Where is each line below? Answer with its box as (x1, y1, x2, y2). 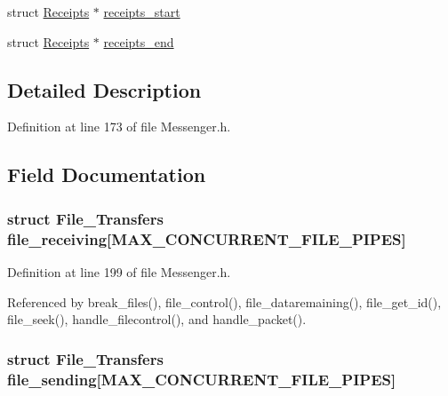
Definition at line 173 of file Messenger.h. (7, 117, 231, 136)
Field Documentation (7, 161, 206, 188)
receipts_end (103, 32, 174, 51)
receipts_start (103, 3, 180, 20)
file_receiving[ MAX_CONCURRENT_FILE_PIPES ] (7, 227, 406, 249)
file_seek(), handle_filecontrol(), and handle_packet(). (7, 310, 307, 329)
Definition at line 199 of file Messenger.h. (7, 262, 231, 281)
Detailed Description (7, 75, 202, 103)
